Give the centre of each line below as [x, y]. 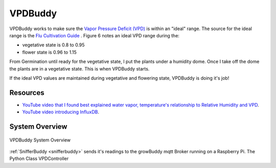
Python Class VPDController [39, 159]
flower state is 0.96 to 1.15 [49, 52]
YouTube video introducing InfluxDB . [61, 112]
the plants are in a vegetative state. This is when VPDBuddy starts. [79, 68]
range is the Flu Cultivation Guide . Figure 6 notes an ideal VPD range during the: [95, 35]
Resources [27, 93]
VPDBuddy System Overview [40, 140]
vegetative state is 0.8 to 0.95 [53, 45]
